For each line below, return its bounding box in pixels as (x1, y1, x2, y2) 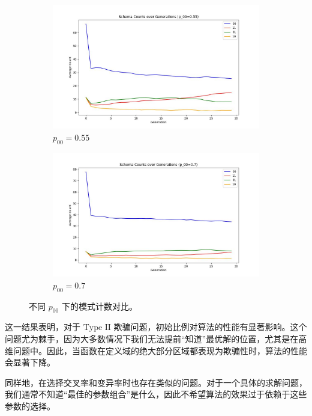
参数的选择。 (5, 399, 55, 412)
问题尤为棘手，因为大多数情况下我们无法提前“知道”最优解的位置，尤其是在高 (5, 332, 307, 344)
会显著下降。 (5, 356, 55, 369)
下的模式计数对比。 (61, 299, 137, 312)
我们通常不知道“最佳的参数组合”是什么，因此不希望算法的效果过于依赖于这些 (5, 388, 307, 400)
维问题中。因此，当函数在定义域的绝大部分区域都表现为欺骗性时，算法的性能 (5, 344, 307, 356)
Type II (83, 323, 111, 332)
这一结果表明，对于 (5, 320, 80, 333)
